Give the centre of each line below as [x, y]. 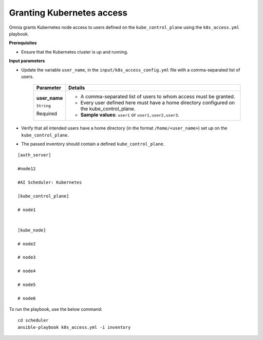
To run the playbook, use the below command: [56, 309]
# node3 [27, 257]
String [44, 105]
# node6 [27, 298]
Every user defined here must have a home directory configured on [158, 103]
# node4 [27, 271]
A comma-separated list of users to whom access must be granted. [158, 96]
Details [77, 88]
